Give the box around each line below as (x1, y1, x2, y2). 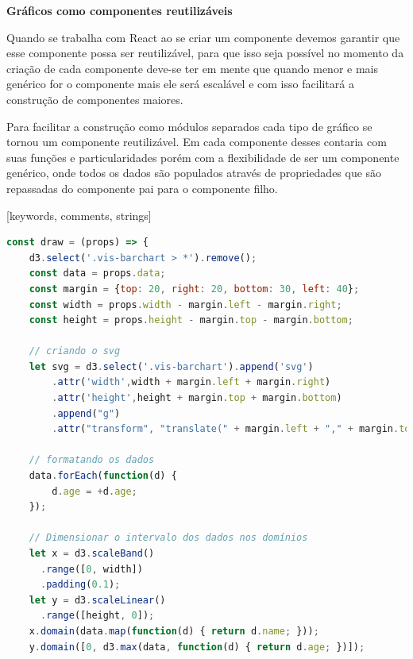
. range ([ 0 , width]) (40, 563, 143, 575)
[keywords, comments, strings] (6, 206, 152, 223)
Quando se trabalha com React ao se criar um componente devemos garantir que (6, 29, 400, 45)
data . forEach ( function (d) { (29, 470, 177, 482)
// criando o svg (29, 345, 121, 357)
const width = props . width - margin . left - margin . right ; (29, 299, 342, 310)
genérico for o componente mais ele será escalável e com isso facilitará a (6, 75, 354, 92)
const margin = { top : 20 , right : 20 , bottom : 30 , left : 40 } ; (29, 283, 360, 295)
